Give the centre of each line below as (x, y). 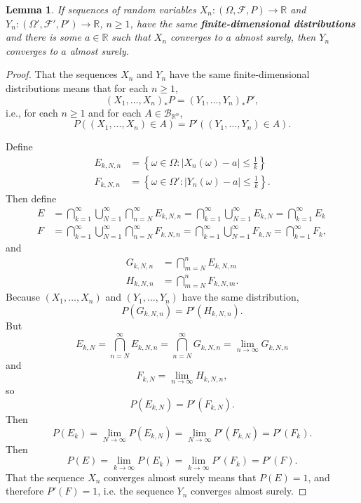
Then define (31, 198)
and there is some (43, 37)
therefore (25, 491)
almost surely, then (275, 37)
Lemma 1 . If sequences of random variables (101, 9)
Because (23, 297)
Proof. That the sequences (62, 74)
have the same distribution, (240, 297)
